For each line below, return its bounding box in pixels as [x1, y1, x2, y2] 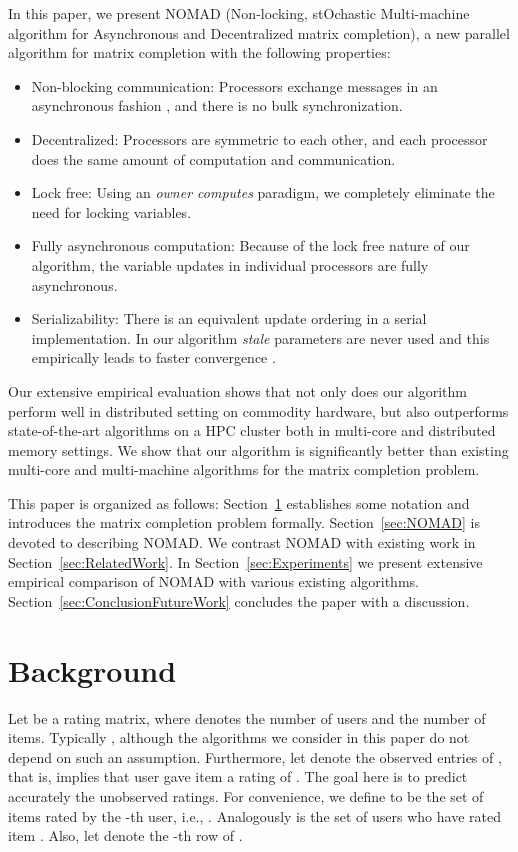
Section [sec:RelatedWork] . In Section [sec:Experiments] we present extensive [8, 551, 483, 572]
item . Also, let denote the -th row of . [8, 825, 243, 846]
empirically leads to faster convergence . [31, 347, 276, 368]
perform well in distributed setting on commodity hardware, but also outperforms [8, 400, 509, 421]
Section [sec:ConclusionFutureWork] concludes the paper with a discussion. [8, 590, 470, 611]
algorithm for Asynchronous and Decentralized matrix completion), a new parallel [8, 22, 510, 43]
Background [8, 649, 177, 690]
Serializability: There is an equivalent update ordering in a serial [31, 308, 427, 329]
